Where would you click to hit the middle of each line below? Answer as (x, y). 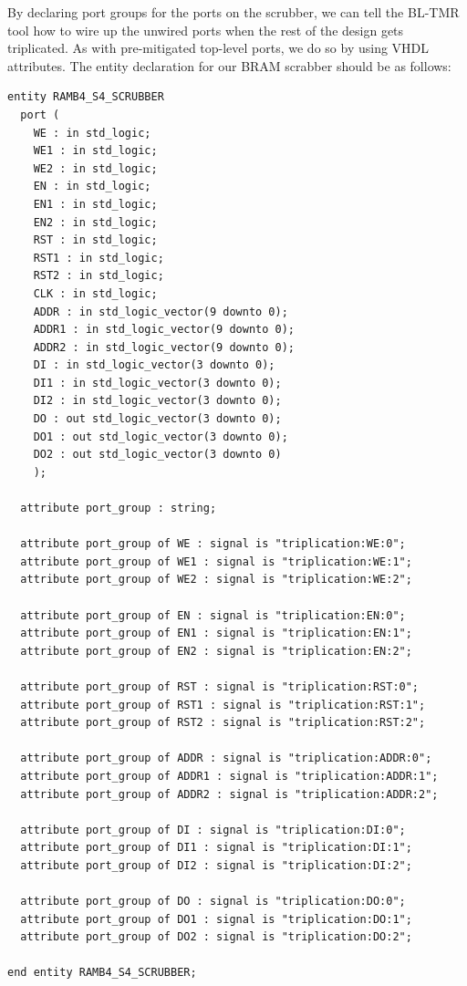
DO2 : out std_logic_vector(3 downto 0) (157, 455)
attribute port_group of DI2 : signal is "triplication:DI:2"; (216, 865)
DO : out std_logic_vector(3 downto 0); (157, 419)
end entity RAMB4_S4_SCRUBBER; (102, 973)
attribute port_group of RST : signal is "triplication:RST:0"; (220, 686)
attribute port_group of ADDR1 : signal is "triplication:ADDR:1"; (229, 776)
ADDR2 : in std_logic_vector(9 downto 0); (164, 347)
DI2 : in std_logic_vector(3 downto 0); (157, 401)
